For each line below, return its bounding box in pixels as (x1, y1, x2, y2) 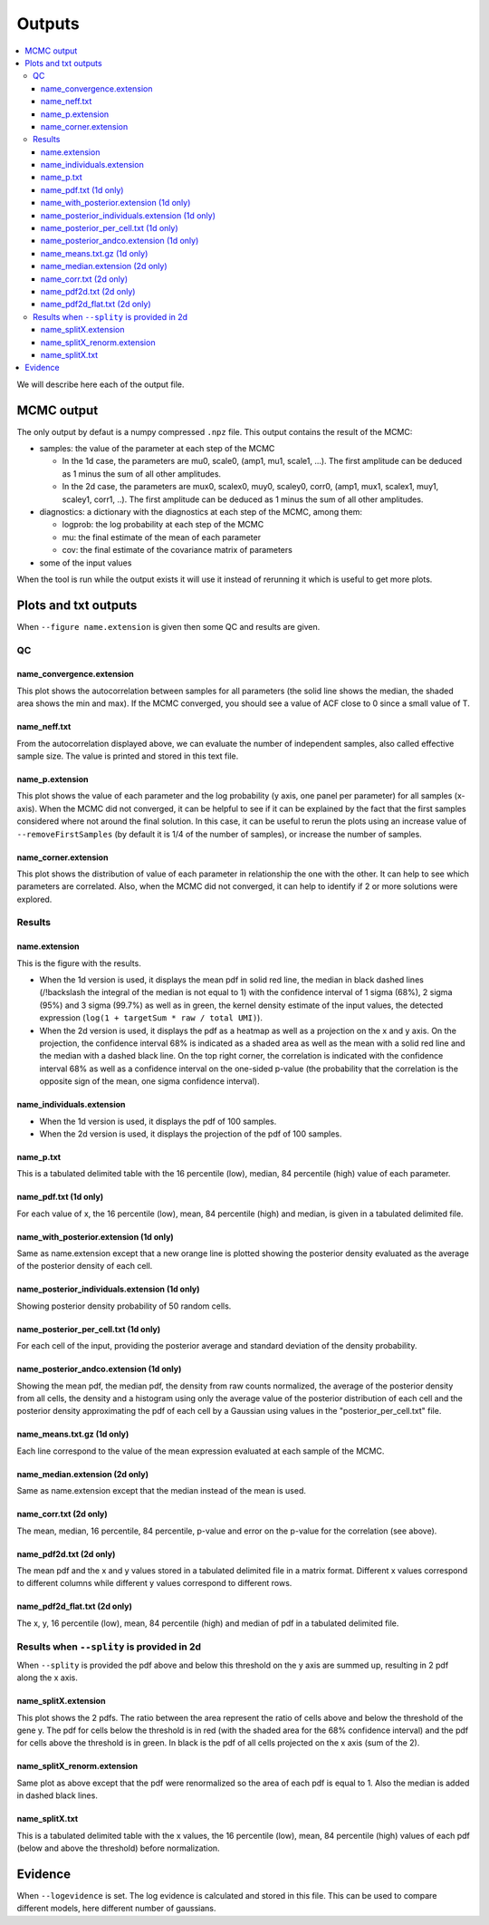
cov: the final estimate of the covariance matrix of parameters (62, 545, 293, 556)
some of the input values (39, 557, 132, 568)
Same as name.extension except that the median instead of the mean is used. (16, 1485, 307, 1496)
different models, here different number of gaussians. (16, 1903, 216, 1914)
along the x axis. (16, 1672, 79, 1683)
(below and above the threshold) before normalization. (16, 1843, 221, 1853)
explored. (16, 894, 53, 904)
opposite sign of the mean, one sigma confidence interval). (39, 1076, 260, 1087)
